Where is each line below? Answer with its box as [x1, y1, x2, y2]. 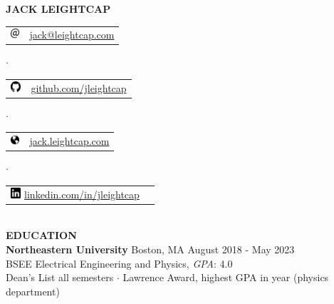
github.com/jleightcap [31, 80, 127, 95]
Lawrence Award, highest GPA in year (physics [122, 270, 329, 285]
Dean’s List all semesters [6, 270, 114, 285]
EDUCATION [6, 228, 77, 243]
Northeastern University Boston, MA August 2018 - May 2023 [6, 241, 295, 256]
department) [6, 283, 60, 298]
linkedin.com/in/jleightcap [24, 186, 140, 201]
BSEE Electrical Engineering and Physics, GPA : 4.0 [6, 255, 233, 270]
